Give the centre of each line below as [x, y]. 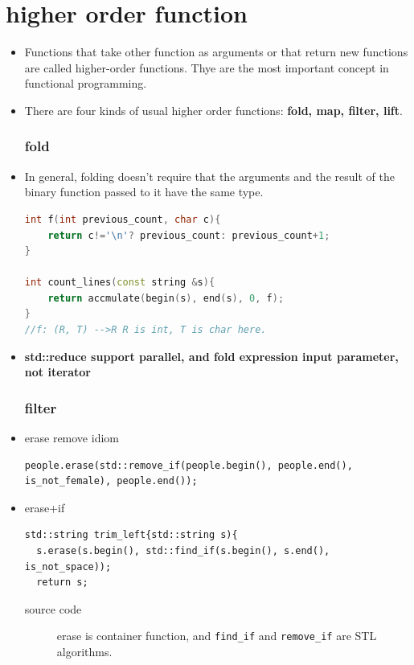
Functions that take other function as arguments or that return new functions [216, 52]
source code [53, 608]
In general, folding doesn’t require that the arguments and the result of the [209, 176]
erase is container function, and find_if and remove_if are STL [217, 636]
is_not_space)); [68, 566]
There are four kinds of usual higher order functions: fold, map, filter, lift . [213, 110]
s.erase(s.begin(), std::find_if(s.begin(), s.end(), [183, 551]
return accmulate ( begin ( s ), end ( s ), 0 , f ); [166, 298]
